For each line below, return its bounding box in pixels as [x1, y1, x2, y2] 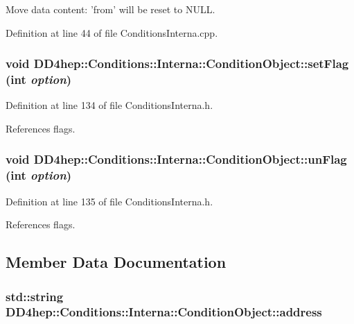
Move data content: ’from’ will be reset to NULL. [6, 2, 215, 16]
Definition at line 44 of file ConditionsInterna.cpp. [6, 25, 218, 40]
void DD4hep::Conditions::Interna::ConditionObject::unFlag [6, 151, 347, 168]
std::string [6, 287, 64, 305]
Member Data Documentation [6, 251, 227, 273]
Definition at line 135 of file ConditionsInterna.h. [6, 194, 213, 208]
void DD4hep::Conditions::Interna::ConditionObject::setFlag [6, 55, 349, 72]
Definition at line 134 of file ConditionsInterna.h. [6, 98, 213, 112]
